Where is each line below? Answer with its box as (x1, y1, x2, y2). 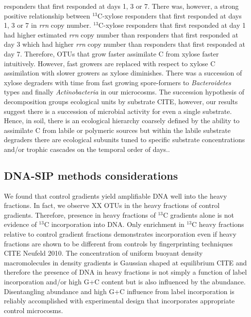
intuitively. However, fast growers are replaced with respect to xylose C (4, 58, 216, 68)
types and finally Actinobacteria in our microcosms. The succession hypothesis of (4, 87, 244, 97)
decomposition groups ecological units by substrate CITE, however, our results (4, 96, 238, 106)
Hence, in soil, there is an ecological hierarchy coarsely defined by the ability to (4, 115, 240, 126)
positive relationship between (4, 10, 90, 20)
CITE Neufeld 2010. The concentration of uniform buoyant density (4, 248, 203, 258)
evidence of (4, 219, 37, 229)
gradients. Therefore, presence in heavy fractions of (4, 209, 156, 220)
